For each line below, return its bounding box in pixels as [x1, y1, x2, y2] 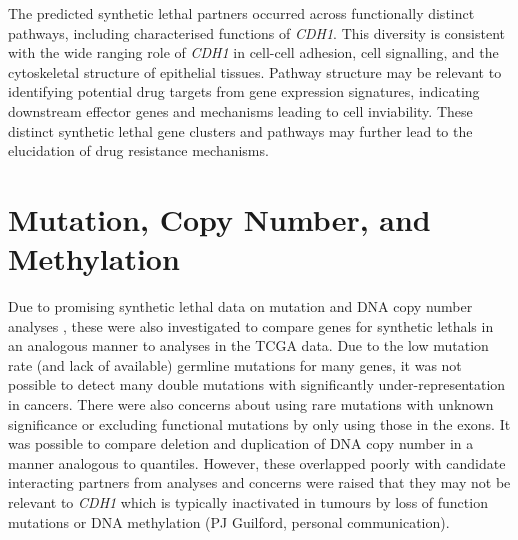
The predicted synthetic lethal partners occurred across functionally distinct [8, 3, 475, 23]
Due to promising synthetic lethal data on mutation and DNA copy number [8, 296, 473, 317]
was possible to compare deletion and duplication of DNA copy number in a [8, 433, 474, 454]
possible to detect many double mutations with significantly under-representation [8, 374, 506, 395]
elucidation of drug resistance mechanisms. [8, 140, 269, 161]
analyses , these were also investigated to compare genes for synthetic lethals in [8, 315, 494, 336]
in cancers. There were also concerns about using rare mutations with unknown [8, 394, 494, 415]
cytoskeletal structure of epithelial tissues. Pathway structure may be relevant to [8, 61, 502, 82]
